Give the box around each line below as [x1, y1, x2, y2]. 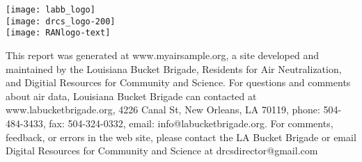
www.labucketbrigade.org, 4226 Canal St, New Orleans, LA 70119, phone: [6, 102, 320, 117]
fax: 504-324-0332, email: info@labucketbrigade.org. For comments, [49, 115, 333, 130]
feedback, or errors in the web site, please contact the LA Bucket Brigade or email [6, 129, 356, 144]
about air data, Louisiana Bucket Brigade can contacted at [6, 88, 257, 103]
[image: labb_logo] [6, 5, 95, 15]
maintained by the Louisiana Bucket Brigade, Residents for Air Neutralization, [6, 61, 342, 76]
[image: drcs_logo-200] [6, 16, 116, 26]
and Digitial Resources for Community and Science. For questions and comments [6, 75, 351, 90]
